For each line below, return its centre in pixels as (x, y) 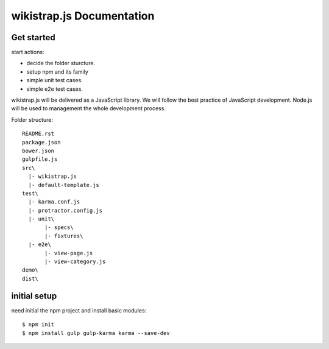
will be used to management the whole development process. (88, 108)
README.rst (38, 134)
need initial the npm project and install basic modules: (79, 310)
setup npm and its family (57, 72)
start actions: (28, 52)
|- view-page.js (69, 253)
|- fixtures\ (64, 236)
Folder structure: (32, 119)
